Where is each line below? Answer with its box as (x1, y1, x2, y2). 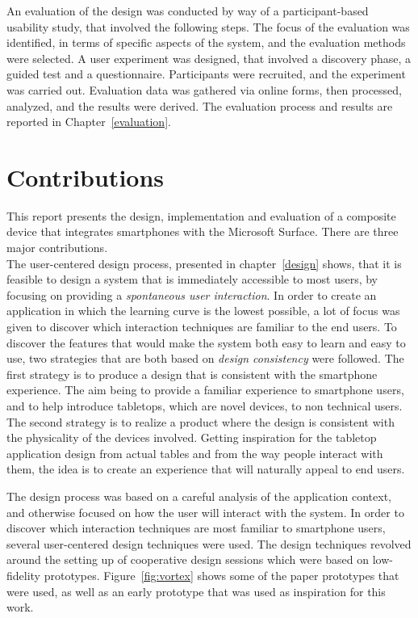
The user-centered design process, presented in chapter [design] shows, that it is (6, 254, 402, 271)
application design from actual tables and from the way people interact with (6, 444, 383, 461)
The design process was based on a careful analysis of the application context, (6, 487, 391, 504)
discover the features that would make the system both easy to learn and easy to (6, 334, 406, 351)
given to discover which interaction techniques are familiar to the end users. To (6, 318, 397, 335)
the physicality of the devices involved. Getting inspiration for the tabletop (6, 429, 377, 446)
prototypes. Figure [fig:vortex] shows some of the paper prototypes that (44, 566, 399, 583)
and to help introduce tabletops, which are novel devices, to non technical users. (6, 397, 403, 414)
